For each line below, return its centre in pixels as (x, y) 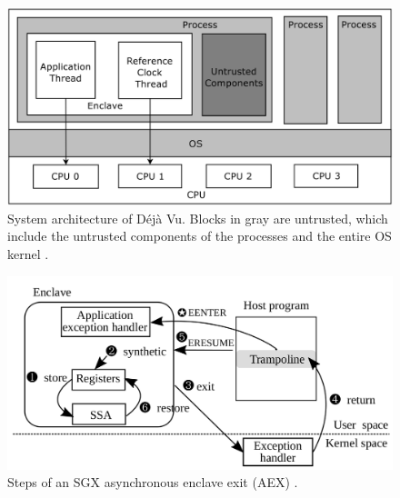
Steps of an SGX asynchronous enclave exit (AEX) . (153, 482)
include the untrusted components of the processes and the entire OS (200, 236)
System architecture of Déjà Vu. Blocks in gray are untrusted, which (198, 218)
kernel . (28, 253)
